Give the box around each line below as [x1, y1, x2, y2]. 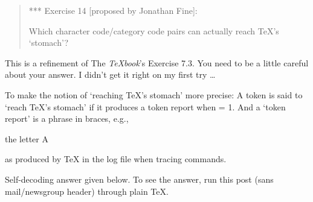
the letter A [5, 132, 48, 145]
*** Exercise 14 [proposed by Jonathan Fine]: [28, 4, 198, 16]
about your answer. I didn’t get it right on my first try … [5, 68, 216, 81]
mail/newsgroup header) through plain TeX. [5, 185, 169, 197]
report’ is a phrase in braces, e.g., [5, 112, 129, 125]
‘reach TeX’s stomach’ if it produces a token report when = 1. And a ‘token [5, 100, 286, 113]
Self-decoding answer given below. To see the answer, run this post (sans [5, 172, 274, 185]
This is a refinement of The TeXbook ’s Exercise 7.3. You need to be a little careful [5, 56, 309, 69]
